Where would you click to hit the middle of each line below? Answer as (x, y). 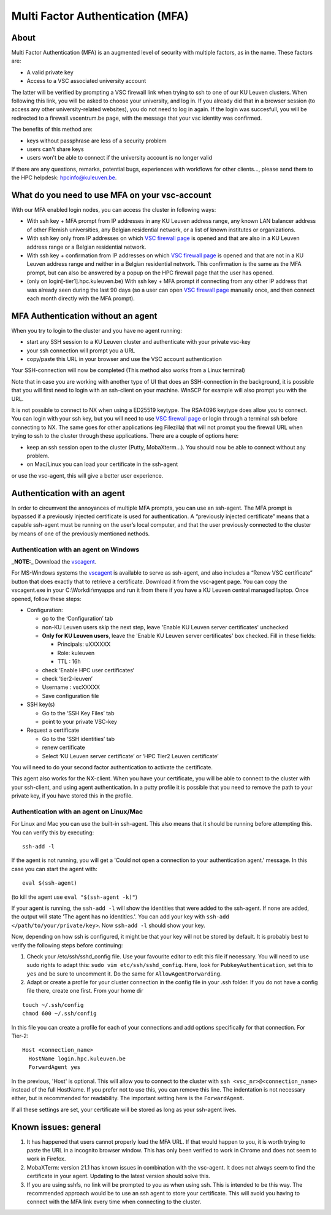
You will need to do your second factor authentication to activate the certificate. (112, 767)
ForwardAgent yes (55, 1067)
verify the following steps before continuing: (67, 945)
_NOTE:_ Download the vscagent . (54, 561)
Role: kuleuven (76, 653)
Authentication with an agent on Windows (75, 549)
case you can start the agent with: (54, 869)
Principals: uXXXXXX (84, 644)
